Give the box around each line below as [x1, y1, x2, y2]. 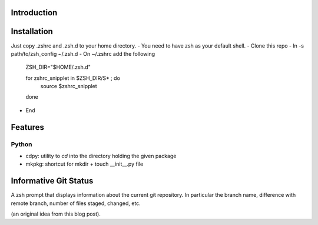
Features [11, 122, 44, 132]
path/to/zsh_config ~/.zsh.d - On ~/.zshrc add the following [11, 50, 155, 57]
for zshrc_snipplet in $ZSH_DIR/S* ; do [25, 74, 121, 82]
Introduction [11, 8, 58, 18]
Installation [11, 26, 53, 36]
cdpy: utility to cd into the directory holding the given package [25, 153, 177, 160]
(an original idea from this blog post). [11, 210, 101, 217]
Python [11, 140, 32, 148]
